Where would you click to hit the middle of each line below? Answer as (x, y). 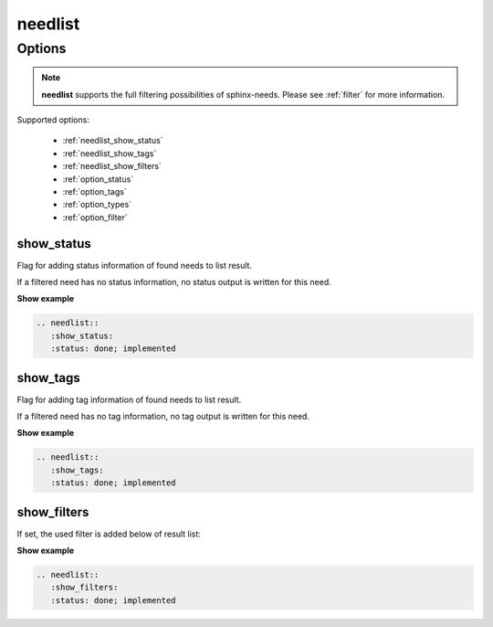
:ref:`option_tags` (94, 191)
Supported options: (53, 120)
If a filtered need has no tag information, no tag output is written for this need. (163, 417)
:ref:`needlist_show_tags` (110, 153)
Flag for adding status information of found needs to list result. (135, 265)
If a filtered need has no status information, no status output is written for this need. (174, 282)
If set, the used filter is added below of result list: (109, 534)
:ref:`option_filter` (95, 217)
